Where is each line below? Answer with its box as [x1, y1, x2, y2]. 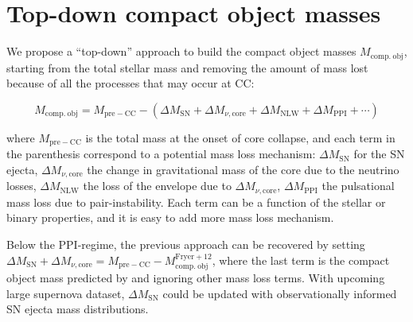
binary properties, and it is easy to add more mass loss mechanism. [6, 209, 334, 226]
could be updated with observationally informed [162, 285, 397, 301]
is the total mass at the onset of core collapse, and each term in [85, 129, 395, 145]
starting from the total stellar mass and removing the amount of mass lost [6, 59, 368, 76]
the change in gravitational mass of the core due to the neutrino [87, 161, 399, 177]
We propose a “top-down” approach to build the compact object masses [6, 43, 357, 60]
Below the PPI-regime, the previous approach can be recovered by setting [6, 235, 365, 252]
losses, [6, 177, 37, 194]
